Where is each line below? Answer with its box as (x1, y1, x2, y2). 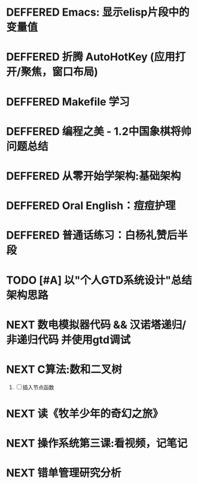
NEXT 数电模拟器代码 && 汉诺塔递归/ (6, 318, 187, 332)
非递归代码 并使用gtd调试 (6, 333, 130, 347)
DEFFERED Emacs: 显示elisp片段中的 (6, 5, 190, 19)
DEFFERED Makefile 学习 (6, 95, 130, 109)
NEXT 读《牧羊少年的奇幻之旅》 (6, 407, 163, 420)
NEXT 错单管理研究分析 (6, 466, 121, 480)
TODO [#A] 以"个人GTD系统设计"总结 (6, 273, 193, 287)
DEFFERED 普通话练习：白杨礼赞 (6, 229, 167, 242)
